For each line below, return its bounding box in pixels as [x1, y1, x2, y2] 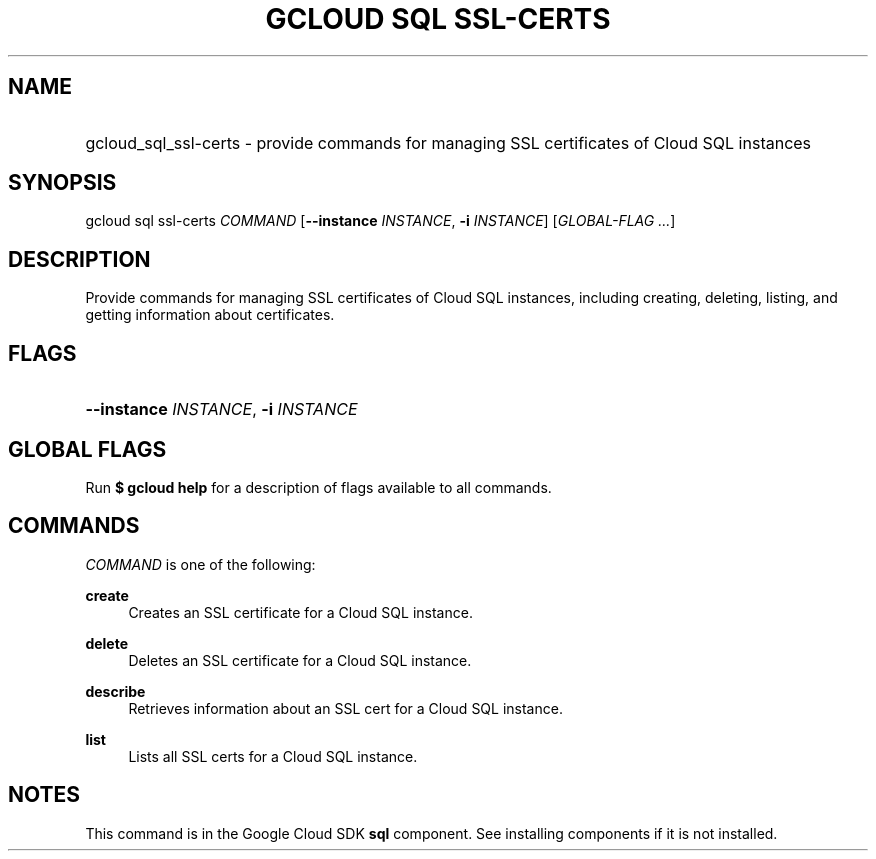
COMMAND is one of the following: [85, 555, 316, 573]
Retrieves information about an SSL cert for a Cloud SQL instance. [128, 699, 563, 717]
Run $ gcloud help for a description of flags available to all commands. [85, 478, 552, 496]
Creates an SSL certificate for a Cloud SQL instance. [128, 603, 473, 621]
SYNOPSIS [8, 170, 117, 196]
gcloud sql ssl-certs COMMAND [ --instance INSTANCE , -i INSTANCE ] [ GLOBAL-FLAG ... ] [85, 212, 676, 230]
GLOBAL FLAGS [8, 436, 167, 462]
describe [85, 682, 146, 700]
